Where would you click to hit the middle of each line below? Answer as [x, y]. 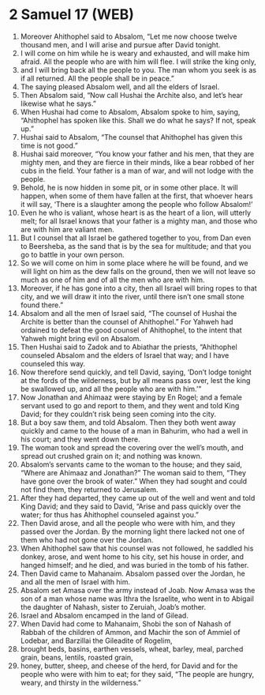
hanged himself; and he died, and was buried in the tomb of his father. [134, 565]
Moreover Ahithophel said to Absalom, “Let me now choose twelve [129, 36]
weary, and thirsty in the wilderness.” [80, 682]
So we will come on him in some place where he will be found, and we [134, 263]
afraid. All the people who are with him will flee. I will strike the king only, [138, 62]
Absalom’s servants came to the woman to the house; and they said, [131, 464]
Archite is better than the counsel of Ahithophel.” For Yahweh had [127, 321]
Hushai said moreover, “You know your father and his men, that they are [137, 154]
